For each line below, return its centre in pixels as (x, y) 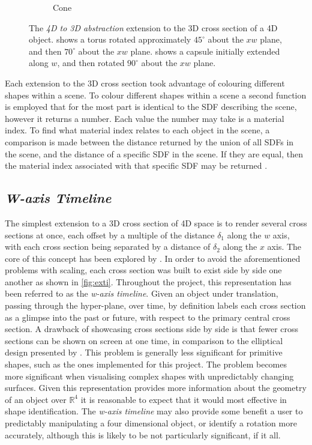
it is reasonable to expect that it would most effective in (184, 399)
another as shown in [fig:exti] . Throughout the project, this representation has (148, 281)
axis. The (284, 247)
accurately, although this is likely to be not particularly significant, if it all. (143, 434)
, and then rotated (91, 63)
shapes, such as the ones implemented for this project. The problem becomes (146, 364)
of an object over (36, 399)
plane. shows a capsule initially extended (205, 51)
